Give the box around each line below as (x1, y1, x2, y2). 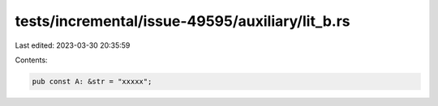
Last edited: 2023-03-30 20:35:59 (15, 40, 131, 50)
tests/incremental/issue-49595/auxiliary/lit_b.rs (15, 12, 350, 30)
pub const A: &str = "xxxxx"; (32, 77, 152, 86)
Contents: (15, 55, 48, 65)
